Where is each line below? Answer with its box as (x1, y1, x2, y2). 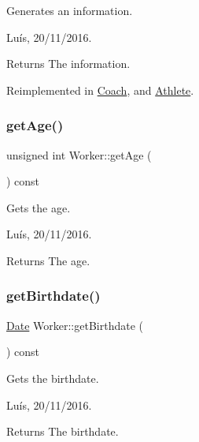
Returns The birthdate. (6, 423, 119, 440)
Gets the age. (6, 199, 71, 215)
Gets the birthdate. (6, 369, 99, 386)
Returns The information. (6, 55, 131, 72)
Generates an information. (6, 2, 133, 18)
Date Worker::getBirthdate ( (6, 317, 143, 333)
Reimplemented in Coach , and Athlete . (6, 81, 194, 98)
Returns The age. (6, 252, 90, 268)
